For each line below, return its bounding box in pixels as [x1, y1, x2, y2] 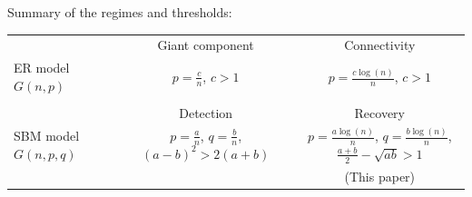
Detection [179, 103, 233, 122]
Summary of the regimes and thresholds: [7, 3, 232, 21]
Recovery [354, 103, 405, 122]
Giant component [157, 35, 254, 54]
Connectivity [344, 35, 416, 54]
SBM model [14, 126, 80, 145]
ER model [14, 58, 70, 77]
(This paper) [344, 166, 416, 185]
